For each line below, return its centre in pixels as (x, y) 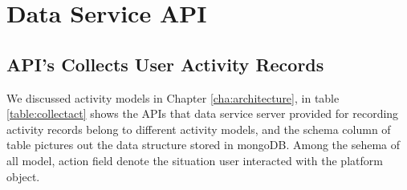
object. (23, 176)
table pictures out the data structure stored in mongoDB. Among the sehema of (203, 145)
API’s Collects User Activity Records (165, 64)
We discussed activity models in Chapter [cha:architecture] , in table (173, 97)
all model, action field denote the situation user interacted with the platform (195, 160)
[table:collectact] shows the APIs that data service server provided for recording (203, 113)
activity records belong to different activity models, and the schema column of (199, 129)
